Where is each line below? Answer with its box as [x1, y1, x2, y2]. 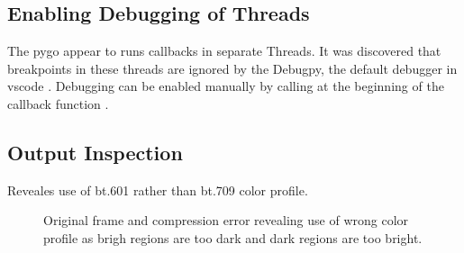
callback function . [7, 94, 109, 113]
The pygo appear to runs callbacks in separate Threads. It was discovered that [7, 41, 441, 60]
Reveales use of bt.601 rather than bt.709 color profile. [7, 180, 308, 199]
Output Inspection [7, 138, 183, 166]
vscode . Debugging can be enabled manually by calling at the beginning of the [7, 77, 444, 95]
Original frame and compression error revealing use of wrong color [43, 211, 409, 230]
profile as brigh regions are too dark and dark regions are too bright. [43, 228, 423, 247]
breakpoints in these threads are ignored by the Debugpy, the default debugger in [7, 59, 458, 77]
